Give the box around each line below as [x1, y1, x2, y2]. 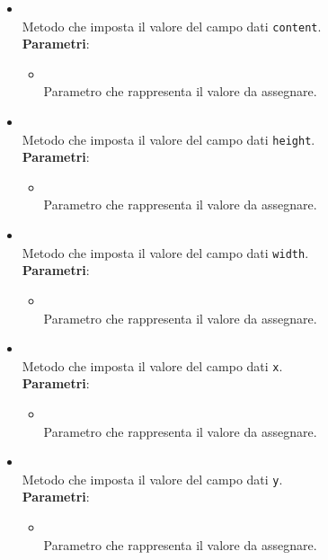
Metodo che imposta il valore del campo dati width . [22, 243, 309, 262]
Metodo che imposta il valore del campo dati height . [22, 129, 315, 148]
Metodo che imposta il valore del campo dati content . [22, 16, 322, 35]
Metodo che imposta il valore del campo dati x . [22, 356, 283, 375]
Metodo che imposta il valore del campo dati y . [22, 469, 283, 488]
